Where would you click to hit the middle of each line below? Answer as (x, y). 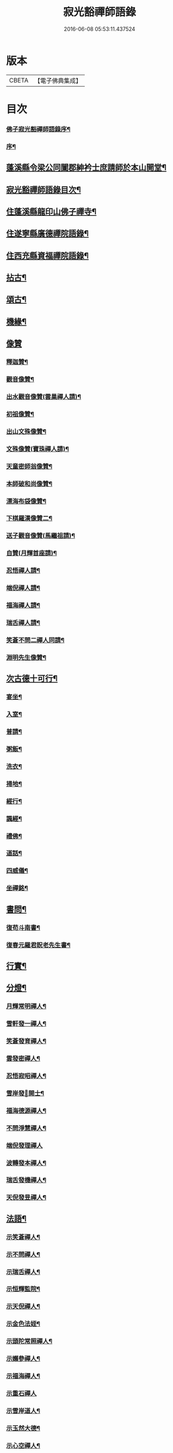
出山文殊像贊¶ (26, 432)
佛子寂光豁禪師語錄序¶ (39, 129)
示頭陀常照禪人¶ (29, 1342)
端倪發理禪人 (25, 1145)
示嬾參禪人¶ (23, 1359)
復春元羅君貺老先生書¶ (39, 945)
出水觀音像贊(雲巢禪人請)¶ (44, 397)
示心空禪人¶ (23, 1445)
